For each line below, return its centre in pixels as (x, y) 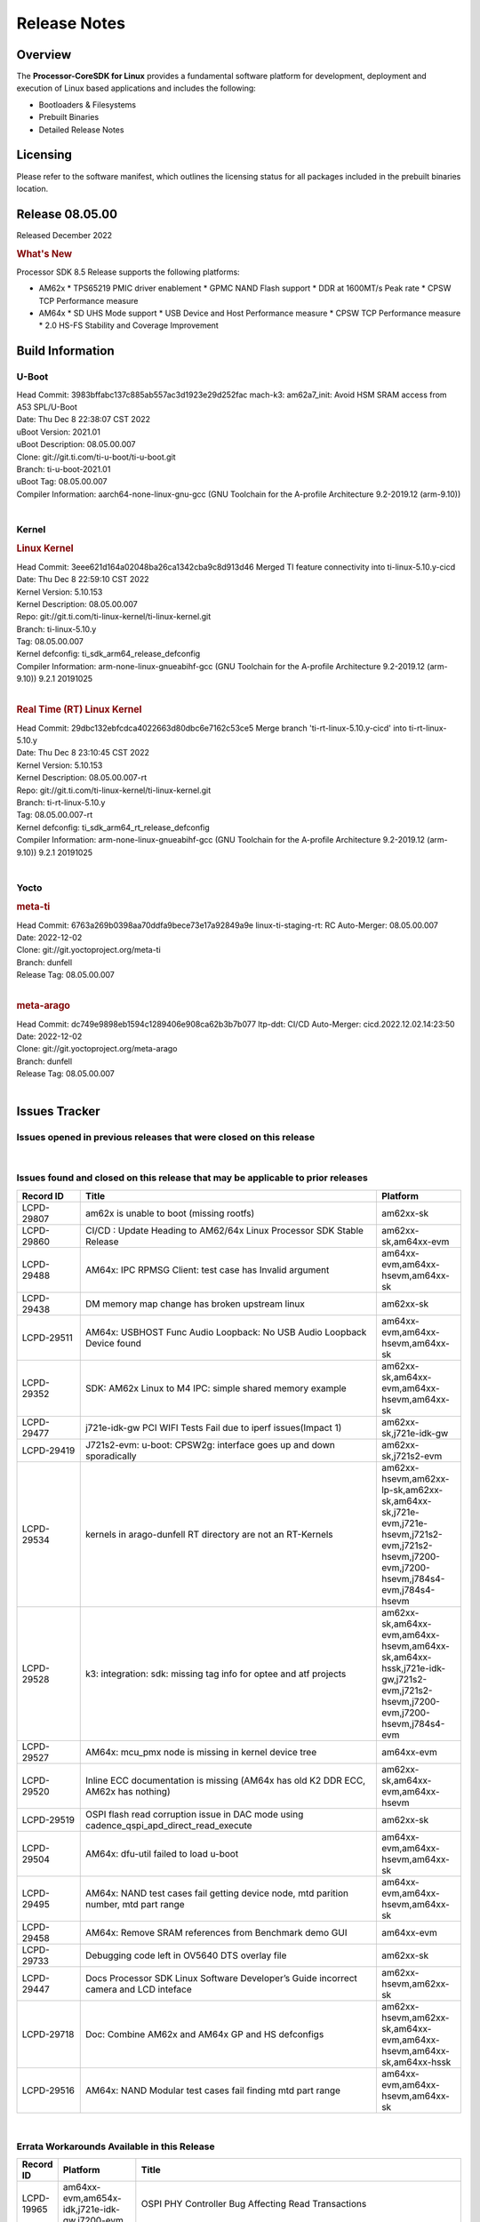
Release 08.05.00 (67, 214)
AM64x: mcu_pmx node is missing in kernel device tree (201, 1752)
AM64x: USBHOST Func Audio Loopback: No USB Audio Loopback (226, 1331)
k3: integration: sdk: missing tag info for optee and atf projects (216, 1674)
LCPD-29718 (48, 2034)
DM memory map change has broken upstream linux (195, 1304)
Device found (113, 1343)
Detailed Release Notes (81, 130)
